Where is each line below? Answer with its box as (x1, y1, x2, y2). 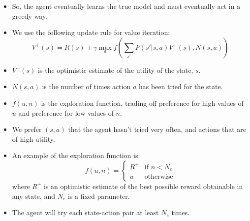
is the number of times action (42, 81, 131, 92)
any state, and (12, 190, 55, 201)
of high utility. (12, 133, 55, 144)
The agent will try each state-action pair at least (12, 207, 159, 218)
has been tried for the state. (138, 81, 223, 92)
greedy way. (12, 10, 48, 21)
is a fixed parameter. (67, 190, 130, 201)
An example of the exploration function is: (12, 150, 140, 160)
